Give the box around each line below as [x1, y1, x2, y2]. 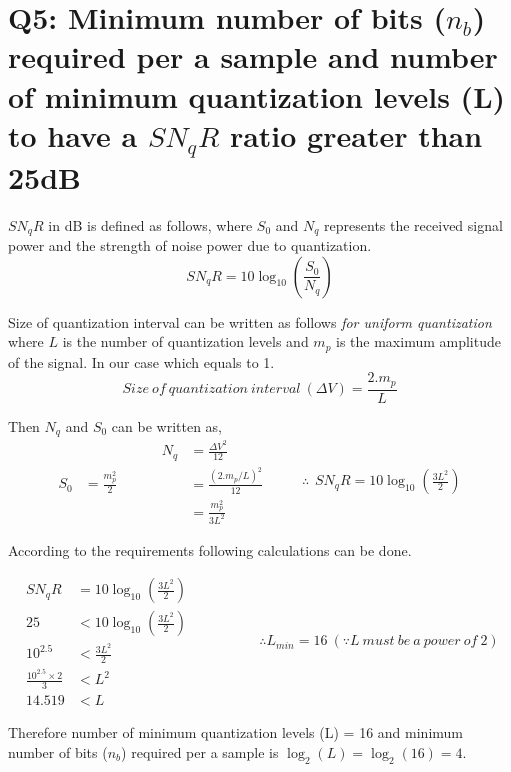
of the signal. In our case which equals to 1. [8, 351, 275, 372]
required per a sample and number [8, 36, 498, 77]
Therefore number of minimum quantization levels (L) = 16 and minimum [8, 722, 463, 743]
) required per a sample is [121, 741, 279, 762]
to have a [8, 114, 138, 155]
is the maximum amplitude [336, 331, 501, 352]
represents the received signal [324, 214, 503, 235]
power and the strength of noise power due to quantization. [8, 235, 372, 256]
